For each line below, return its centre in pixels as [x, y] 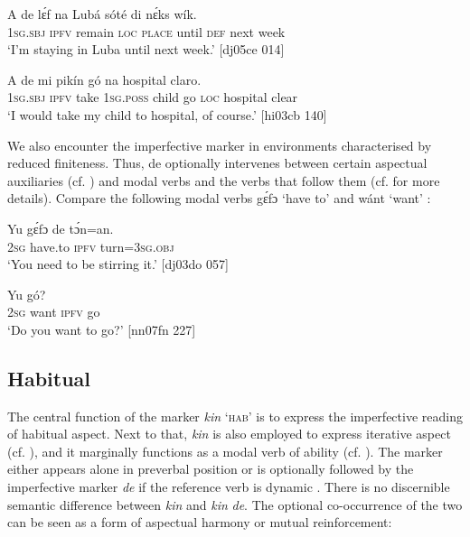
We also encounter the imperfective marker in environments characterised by [220, 145]
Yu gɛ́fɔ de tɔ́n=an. [61, 228]
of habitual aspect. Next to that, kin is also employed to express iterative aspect [229, 434]
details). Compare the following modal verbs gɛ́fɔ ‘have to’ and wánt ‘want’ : [219, 198]
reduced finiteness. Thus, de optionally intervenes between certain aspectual [217, 163]
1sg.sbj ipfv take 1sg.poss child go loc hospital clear [153, 97]
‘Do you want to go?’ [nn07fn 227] [102, 329]
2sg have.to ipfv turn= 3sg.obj [91, 246]
